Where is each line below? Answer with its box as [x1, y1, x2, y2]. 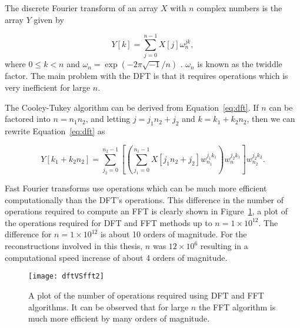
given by [34, 13, 64, 25]
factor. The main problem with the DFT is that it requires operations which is [5, 69, 288, 82]
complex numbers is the [196, 2, 282, 14]
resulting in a [200, 240, 248, 252]
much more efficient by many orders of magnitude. [28, 312, 210, 324]
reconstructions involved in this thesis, [5, 240, 143, 252]
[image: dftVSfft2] [28, 272, 104, 281]
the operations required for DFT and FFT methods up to [5, 216, 212, 228]
